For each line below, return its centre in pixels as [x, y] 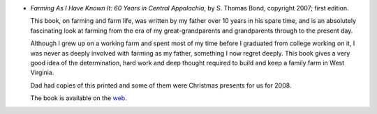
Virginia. [42, 72]
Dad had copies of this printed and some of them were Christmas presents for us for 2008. [161, 85]
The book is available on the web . [79, 98]
